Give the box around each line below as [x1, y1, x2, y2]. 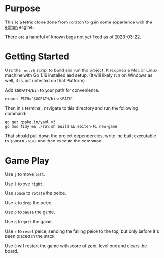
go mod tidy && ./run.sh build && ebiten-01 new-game [5, 124, 117, 129]
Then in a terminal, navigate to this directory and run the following [5, 105, 138, 111]
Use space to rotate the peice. [5, 190, 66, 196]
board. [5, 248, 19, 254]
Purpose [5, 3, 41, 14]
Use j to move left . [5, 171, 46, 177]
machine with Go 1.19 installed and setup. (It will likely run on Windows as [5, 72, 153, 78]
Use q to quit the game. [5, 218, 53, 224]
